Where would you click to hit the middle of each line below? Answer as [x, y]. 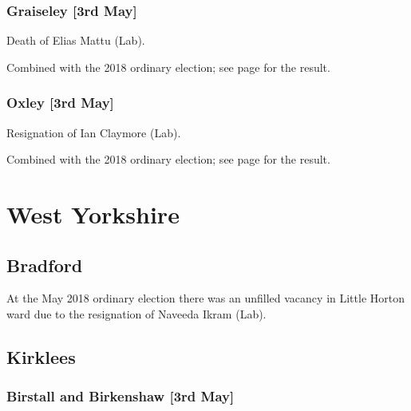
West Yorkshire [93, 214]
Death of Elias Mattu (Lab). [76, 40]
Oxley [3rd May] [60, 103]
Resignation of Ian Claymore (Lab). [94, 132]
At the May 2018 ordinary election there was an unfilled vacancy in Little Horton [205, 298]
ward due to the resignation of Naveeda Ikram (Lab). [136, 313]
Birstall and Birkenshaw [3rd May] [121, 396]
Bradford [45, 265]
